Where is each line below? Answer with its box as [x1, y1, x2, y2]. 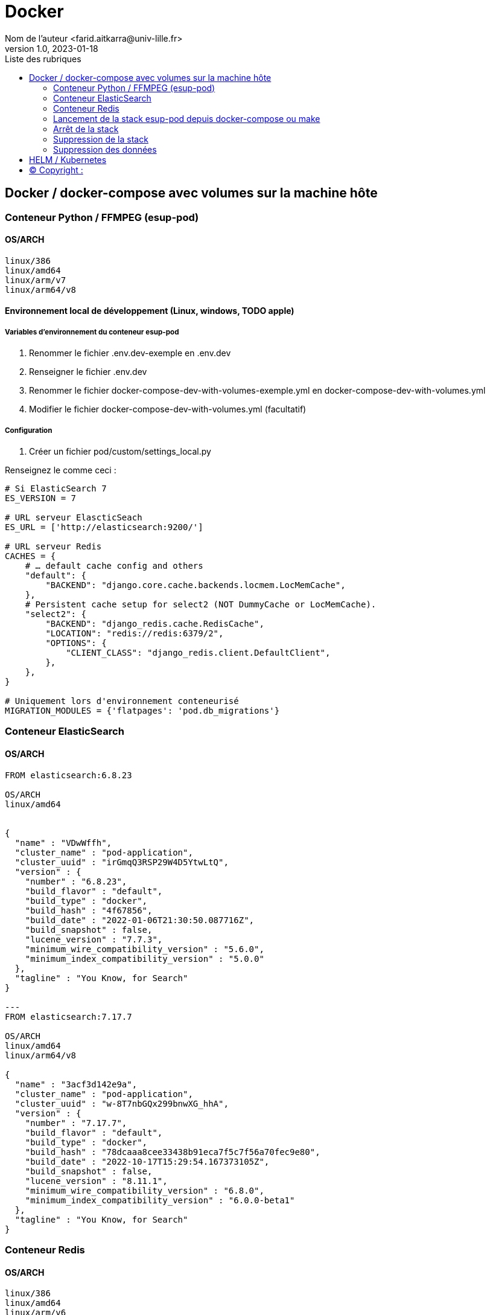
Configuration [5, 426, 52, 435]
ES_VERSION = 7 [5, 493, 77, 503]
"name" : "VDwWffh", [14, 837, 112, 848]
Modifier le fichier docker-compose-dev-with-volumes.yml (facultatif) [29, 404, 307, 415]
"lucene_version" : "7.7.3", [25, 934, 163, 944]
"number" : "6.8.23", [25, 876, 127, 886]
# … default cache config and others [25, 560, 203, 571]
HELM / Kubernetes [29, 154, 107, 165]
